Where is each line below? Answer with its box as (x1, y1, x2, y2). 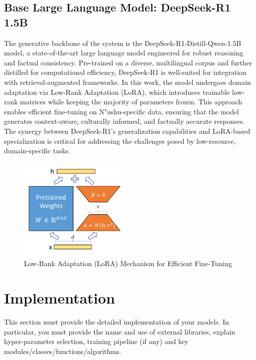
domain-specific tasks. (4, 145, 71, 156)
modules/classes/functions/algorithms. (4, 346, 122, 356)
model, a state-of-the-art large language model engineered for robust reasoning (4, 47, 244, 58)
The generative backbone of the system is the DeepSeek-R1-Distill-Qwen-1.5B (4, 37, 242, 48)
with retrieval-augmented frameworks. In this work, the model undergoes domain (4, 76, 251, 87)
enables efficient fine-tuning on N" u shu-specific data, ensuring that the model (4, 106, 239, 116)
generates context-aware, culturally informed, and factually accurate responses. (4, 116, 245, 126)
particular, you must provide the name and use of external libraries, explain (4, 326, 236, 337)
